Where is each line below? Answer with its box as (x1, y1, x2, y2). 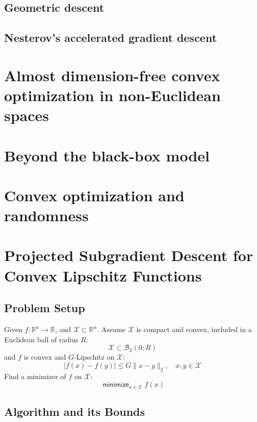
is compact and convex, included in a (136, 324, 252, 335)
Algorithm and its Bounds (4, 404, 145, 419)
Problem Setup (4, 300, 85, 316)
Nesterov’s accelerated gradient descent (4, 30, 217, 45)
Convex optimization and (4, 184, 185, 205)
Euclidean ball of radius (4, 334, 79, 344)
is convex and (23, 351, 66, 362)
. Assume (97, 324, 125, 335)
